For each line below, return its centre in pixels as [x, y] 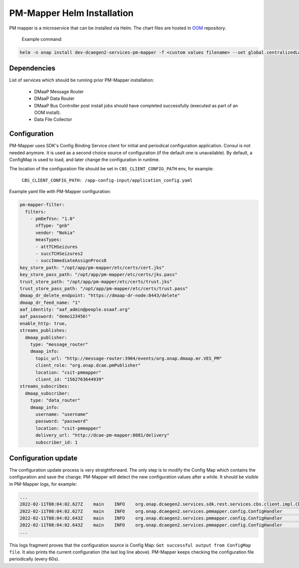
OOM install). [48, 112]
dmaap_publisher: [46, 337]
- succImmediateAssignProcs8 [71, 261]
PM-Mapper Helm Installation [72, 13]
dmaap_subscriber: [47, 393]
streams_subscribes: [45, 386]
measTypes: [49, 240]
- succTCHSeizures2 [59, 254]
